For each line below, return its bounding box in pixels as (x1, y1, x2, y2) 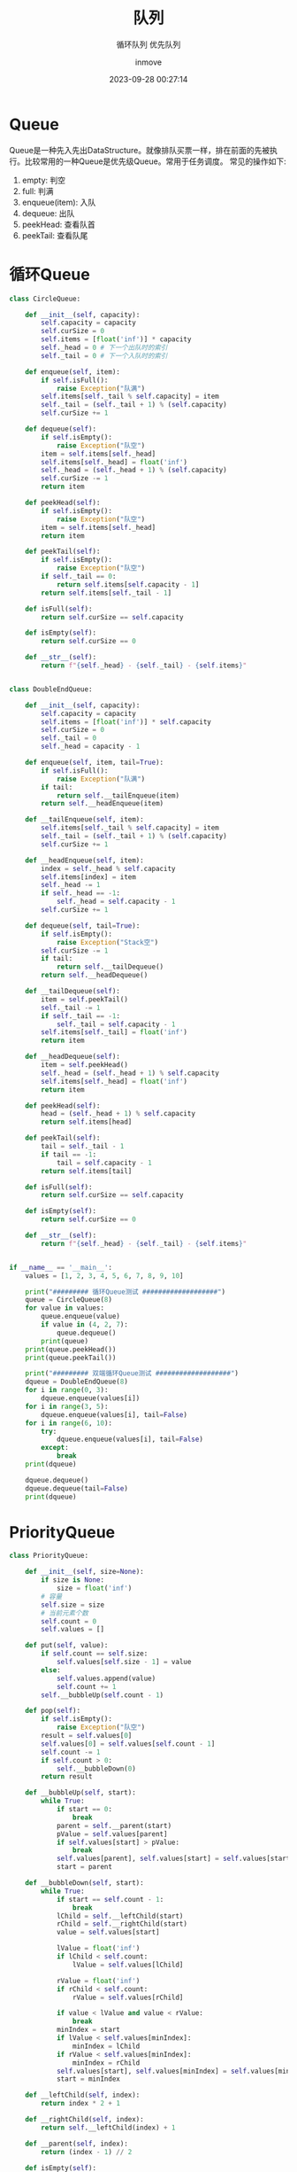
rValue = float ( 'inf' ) (56, 1976, 141, 1985)
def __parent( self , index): (25, 2139, 128, 2148)
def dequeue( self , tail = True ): (25, 921, 141, 930)
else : (41, 1665, 62, 1675)
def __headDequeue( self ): (25, 1052, 121, 1062)
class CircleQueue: (9, 294, 81, 303)
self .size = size (41, 1600, 104, 1609)
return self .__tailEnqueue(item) (56, 790, 179, 800)
